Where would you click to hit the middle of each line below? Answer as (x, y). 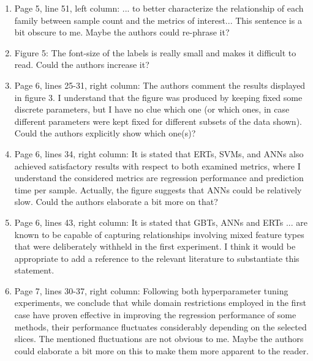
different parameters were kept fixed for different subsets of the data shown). (158, 121)
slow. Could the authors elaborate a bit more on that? (116, 202)
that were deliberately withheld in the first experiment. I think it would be (155, 246)
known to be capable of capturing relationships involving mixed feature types (159, 234)
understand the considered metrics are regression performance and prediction (159, 178)
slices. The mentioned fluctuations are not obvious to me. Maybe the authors (159, 339)
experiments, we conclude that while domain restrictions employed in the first (160, 303)
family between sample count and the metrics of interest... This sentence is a (158, 20)
